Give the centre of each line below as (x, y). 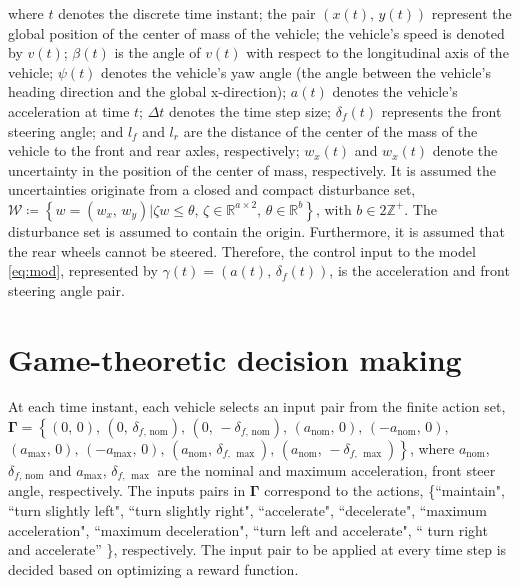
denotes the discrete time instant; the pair (187, 13)
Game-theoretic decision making (235, 358)
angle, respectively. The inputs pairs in (127, 490)
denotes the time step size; (250, 110)
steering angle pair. (66, 289)
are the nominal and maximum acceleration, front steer (326, 470)
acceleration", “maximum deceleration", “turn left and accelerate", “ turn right (248, 529)
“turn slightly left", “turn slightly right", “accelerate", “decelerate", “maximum (248, 510)
